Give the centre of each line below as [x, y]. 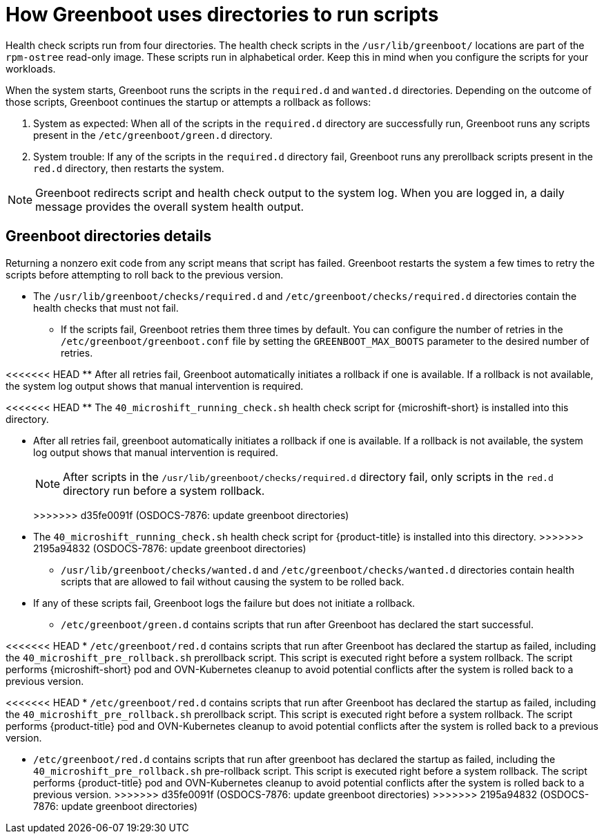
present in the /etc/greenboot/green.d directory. [153, 135]
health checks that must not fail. [106, 308]
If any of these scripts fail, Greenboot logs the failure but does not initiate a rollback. [224, 603]
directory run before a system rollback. [164, 490]
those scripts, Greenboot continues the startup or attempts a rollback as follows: [188, 102]
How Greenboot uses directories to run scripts [222, 15]
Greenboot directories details [109, 236]
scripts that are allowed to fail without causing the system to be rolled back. [233, 581]
